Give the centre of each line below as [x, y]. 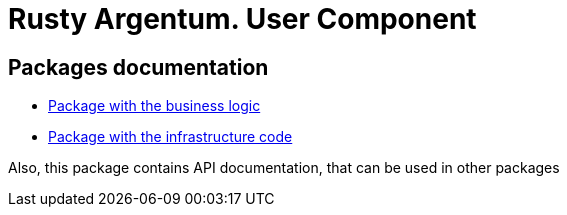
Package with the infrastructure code [170, 137]
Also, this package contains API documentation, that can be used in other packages [284, 168]
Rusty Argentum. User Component [242, 19]
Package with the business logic [154, 106]
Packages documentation [138, 67]
